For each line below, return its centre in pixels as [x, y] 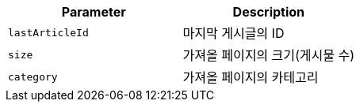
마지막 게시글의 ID [234, 33]
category [33, 76]
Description [269, 12]
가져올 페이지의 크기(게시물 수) [269, 55]
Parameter [94, 12]
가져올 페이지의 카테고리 [251, 77]
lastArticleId [48, 32]
